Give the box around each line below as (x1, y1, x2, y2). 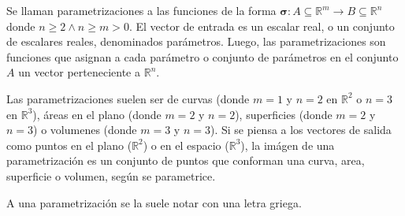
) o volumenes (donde (33, 121, 137, 138)
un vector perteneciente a (18, 64, 141, 80)
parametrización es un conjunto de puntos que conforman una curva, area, (6, 152, 365, 169)
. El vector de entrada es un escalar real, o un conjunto (128, 17, 395, 34)
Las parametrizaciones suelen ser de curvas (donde (6, 90, 250, 106)
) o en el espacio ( (143, 136, 229, 153)
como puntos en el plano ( (6, 136, 132, 153)
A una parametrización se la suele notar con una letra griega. (6, 194, 302, 210)
